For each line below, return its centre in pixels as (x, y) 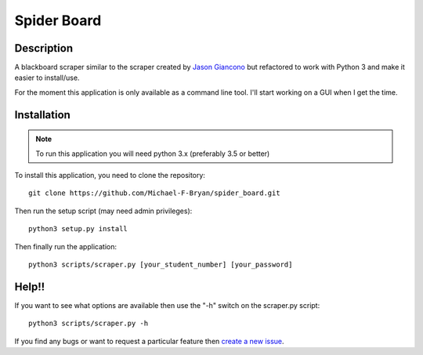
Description (44, 48)
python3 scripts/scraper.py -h (89, 324)
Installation (42, 115)
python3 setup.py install (78, 229)
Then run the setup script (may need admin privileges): (103, 211)
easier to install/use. (47, 78)
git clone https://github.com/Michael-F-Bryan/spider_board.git (155, 193)
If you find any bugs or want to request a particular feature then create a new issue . (150, 341)
